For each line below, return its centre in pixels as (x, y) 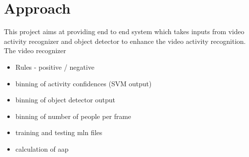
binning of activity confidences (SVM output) (83, 83)
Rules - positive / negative (55, 67)
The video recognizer (35, 50)
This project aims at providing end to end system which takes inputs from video (124, 31)
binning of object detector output (65, 100)
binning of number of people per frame (73, 116)
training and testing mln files (59, 132)
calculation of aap (42, 148)
